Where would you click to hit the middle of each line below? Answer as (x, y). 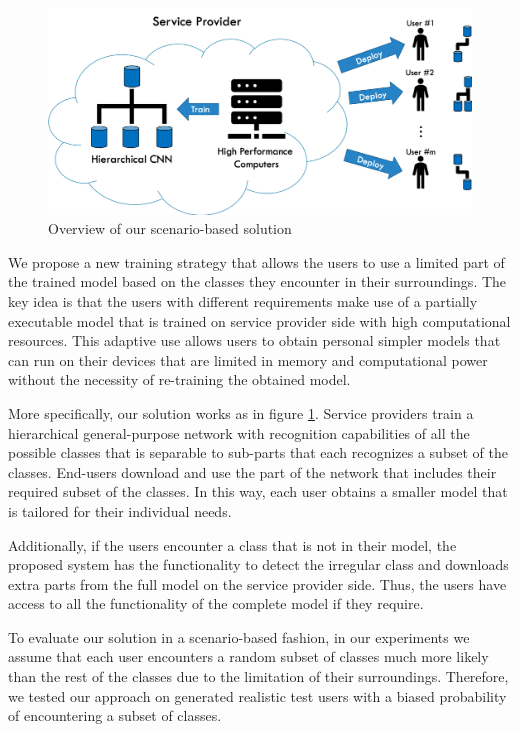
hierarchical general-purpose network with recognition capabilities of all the (239, 432)
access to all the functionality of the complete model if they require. (216, 603)
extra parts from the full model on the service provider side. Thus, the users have (257, 583)
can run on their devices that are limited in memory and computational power (248, 359)
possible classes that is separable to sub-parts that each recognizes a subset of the (258, 452)
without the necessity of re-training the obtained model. (179, 379)
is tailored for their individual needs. (120, 510)
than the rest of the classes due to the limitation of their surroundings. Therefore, (258, 676)
